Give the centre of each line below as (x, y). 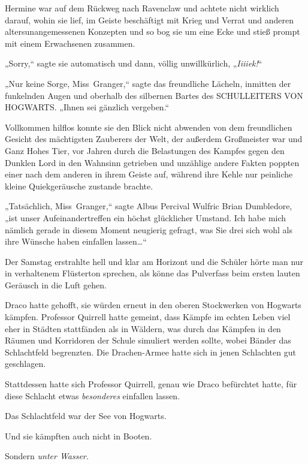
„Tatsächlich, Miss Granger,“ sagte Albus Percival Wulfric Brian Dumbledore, (149, 206)
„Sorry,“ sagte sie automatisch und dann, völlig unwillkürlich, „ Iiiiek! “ (134, 63)
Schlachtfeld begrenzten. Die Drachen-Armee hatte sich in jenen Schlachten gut (150, 352)
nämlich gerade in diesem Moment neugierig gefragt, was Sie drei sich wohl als (149, 229)
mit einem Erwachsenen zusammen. (70, 43)
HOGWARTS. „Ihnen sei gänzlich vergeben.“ (87, 107)
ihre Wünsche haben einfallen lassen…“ (76, 241)
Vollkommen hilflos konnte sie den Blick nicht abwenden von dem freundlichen (149, 127)
